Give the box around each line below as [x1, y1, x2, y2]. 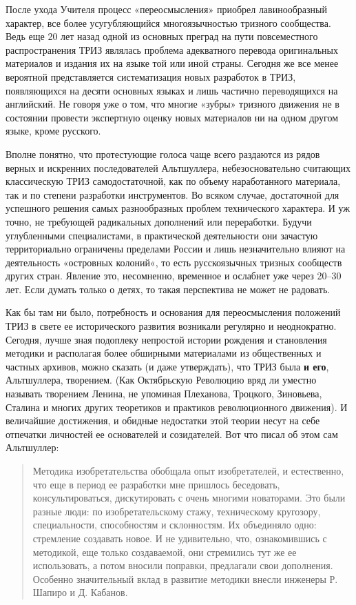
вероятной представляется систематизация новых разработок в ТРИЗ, [6, 69, 296, 83]
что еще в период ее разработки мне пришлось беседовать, [32, 477, 280, 491]
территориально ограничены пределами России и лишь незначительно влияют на [6, 241, 346, 256]
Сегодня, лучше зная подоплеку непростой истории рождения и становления [6, 332, 327, 346]
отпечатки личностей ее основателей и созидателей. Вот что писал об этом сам [6, 426, 338, 441]
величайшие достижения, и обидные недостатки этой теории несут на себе [6, 413, 320, 428]
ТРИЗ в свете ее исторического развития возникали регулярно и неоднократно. [6, 319, 337, 333]
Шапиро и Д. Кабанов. [32, 585, 128, 599]
